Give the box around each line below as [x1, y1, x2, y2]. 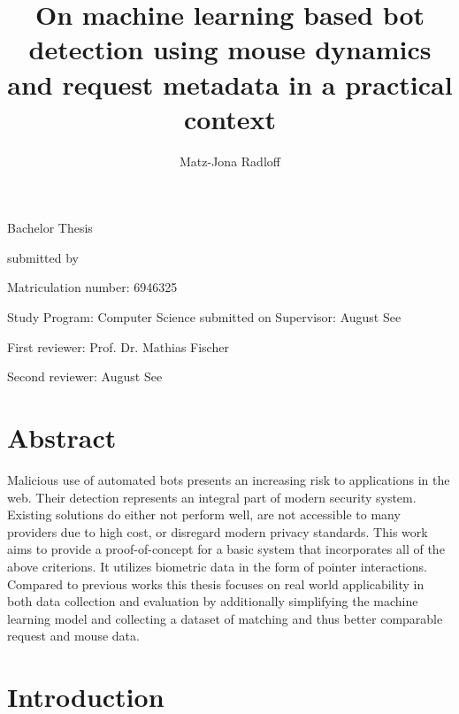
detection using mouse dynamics [28, 31, 432, 67]
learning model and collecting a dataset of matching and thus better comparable [7, 609, 443, 627]
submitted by [7, 248, 79, 266]
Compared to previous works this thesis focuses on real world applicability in [7, 574, 425, 593]
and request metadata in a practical [7, 65, 453, 102]
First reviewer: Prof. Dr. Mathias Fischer [7, 337, 229, 356]
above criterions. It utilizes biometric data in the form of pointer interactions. [7, 557, 427, 575]
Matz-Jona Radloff [180, 151, 280, 170]
